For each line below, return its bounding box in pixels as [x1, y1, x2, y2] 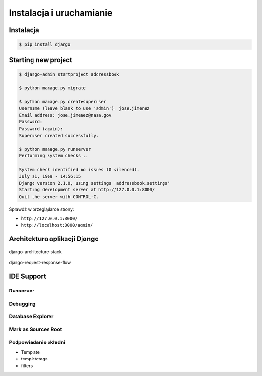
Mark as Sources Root [9, 326, 62, 333]
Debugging [9, 300, 36, 307]
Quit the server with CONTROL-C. [19, 194, 99, 199]
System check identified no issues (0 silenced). [19, 167, 140, 172]
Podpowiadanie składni [9, 339, 65, 346]
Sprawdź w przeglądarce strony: [9, 206, 74, 212]
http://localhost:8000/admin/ [21, 222, 93, 228]
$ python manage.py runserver [19, 146, 91, 152]
